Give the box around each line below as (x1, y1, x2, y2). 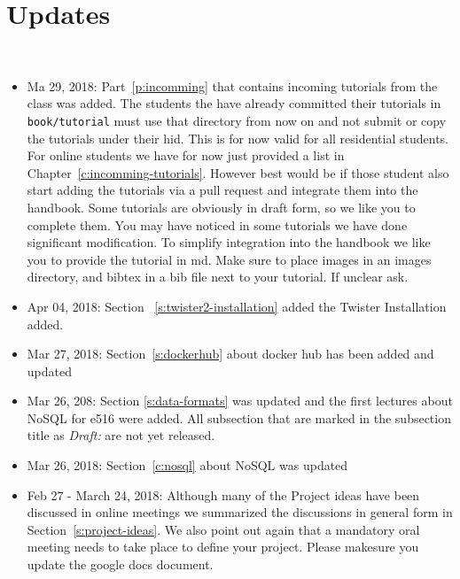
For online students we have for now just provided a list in (27, 146, 345, 165)
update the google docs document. (27, 555, 214, 574)
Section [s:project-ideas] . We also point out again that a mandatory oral (27, 520, 420, 538)
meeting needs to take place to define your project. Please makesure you (27, 537, 419, 556)
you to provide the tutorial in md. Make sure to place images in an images (27, 250, 432, 268)
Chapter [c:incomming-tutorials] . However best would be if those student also (27, 163, 449, 181)
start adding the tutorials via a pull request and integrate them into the (27, 181, 418, 199)
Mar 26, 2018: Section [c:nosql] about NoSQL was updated (27, 456, 348, 475)
